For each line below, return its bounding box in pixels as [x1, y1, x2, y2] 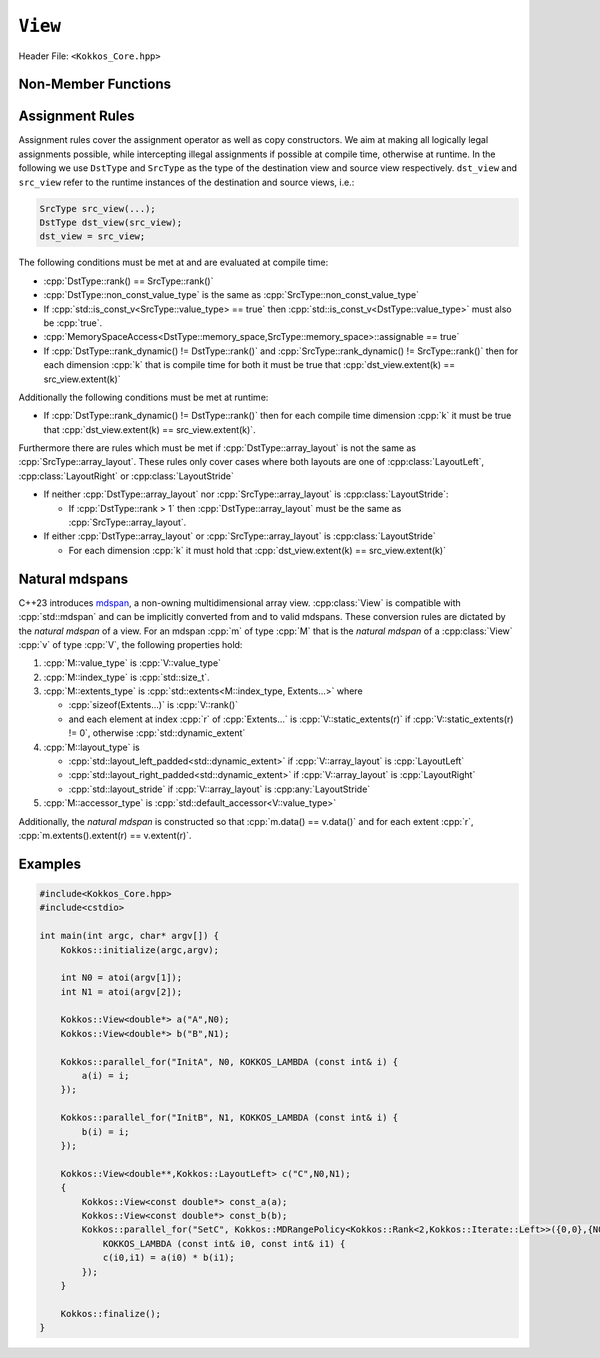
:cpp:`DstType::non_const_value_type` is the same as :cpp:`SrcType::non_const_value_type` [43, 289, 420, 301]
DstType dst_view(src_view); [39, 217, 183, 229]
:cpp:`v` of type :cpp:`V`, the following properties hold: [18, 638, 243, 650]
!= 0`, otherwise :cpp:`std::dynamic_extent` [68, 727, 246, 739]
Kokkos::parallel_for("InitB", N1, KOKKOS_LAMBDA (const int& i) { [60, 1112, 399, 1124]
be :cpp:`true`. [43, 316, 103, 329]
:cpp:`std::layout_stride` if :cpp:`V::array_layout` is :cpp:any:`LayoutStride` [68, 783, 371, 795]
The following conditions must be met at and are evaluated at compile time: [18, 256, 329, 269]
